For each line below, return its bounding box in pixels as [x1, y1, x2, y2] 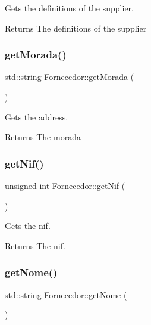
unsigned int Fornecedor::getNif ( [5, 179, 125, 191]
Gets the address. [5, 110, 68, 123]
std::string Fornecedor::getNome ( [5, 288, 127, 301]
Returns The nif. [5, 239, 65, 252]
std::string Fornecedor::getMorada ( [5, 70, 134, 83]
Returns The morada [5, 131, 81, 143]
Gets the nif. [5, 219, 51, 232]
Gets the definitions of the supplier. [5, 2, 134, 14]
